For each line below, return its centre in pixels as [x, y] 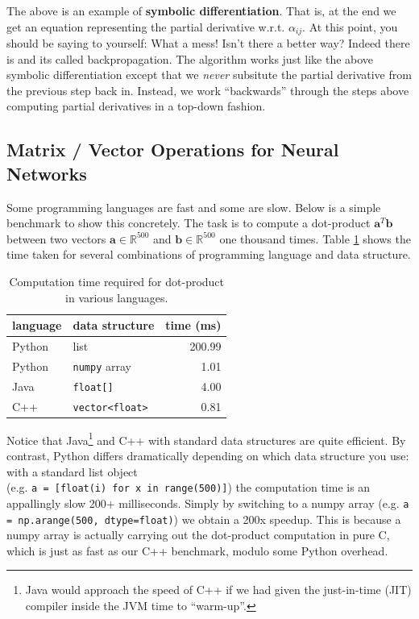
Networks [47, 173]
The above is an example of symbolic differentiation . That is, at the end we [201, 10]
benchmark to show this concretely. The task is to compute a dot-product [189, 223]
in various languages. [117, 297]
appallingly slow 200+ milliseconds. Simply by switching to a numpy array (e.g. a [208, 503]
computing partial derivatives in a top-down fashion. [136, 106]
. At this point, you [350, 26]
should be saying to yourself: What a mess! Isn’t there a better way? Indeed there [208, 43]
